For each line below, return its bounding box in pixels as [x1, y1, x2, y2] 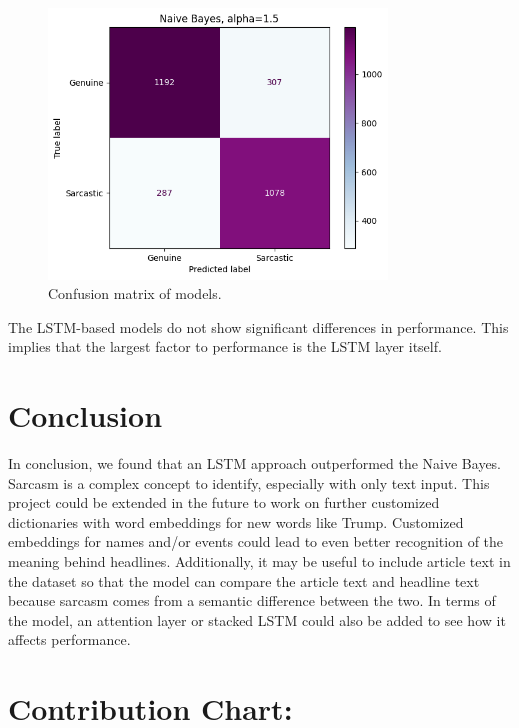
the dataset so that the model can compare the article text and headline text [8, 570, 480, 591]
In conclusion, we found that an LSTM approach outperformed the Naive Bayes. [8, 453, 502, 474]
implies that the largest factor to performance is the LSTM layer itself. [8, 336, 442, 357]
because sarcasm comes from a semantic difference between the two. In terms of [8, 590, 496, 611]
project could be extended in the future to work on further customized [8, 492, 440, 513]
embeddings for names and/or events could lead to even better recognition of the [8, 531, 504, 552]
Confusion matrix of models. [48, 283, 222, 304]
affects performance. [8, 629, 131, 650]
